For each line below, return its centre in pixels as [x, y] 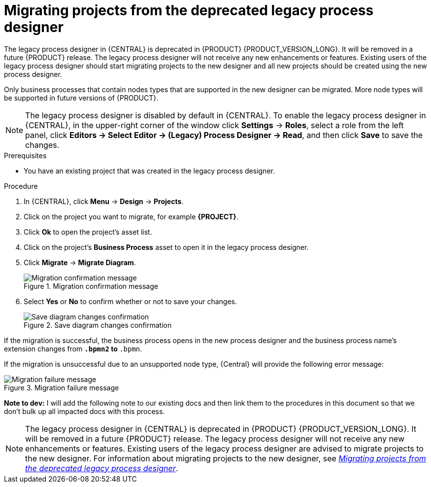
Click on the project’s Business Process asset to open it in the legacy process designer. [166, 247]
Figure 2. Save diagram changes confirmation [98, 325]
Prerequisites [25, 155]
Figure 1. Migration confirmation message [91, 286]
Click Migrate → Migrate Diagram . [80, 262]
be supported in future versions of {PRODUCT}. [81, 98]
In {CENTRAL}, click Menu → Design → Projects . [104, 201]
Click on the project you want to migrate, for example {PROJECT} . [131, 216]
